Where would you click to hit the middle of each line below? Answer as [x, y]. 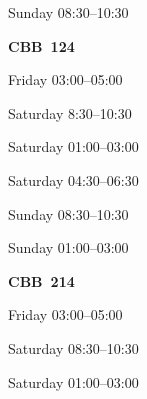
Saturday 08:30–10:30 [73, 347]
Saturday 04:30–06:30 [73, 179]
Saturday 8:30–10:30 [70, 112]
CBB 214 [41, 280]
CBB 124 [41, 45]
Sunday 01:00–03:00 [68, 247]
